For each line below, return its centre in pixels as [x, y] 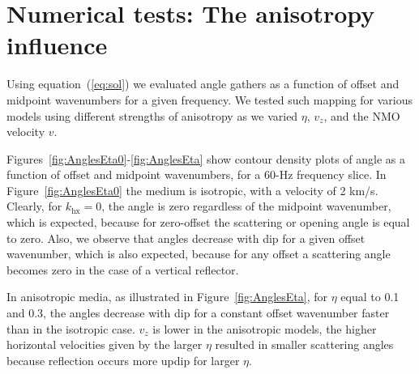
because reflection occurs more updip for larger [123, 360]
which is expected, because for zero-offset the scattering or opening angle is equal [208, 222]
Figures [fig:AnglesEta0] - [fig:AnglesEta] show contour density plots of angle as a [206, 158]
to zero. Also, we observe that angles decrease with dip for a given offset [186, 238]
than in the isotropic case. [71, 328]
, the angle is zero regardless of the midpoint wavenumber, [246, 206]
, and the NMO [362, 115]
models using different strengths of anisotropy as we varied [152, 115]
